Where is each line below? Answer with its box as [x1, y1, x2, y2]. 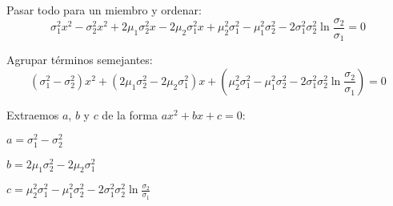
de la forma [102, 106, 158, 123]
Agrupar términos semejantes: [6, 51, 153, 68]
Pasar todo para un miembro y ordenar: [6, 2, 202, 18]
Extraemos [6, 106, 59, 123]
